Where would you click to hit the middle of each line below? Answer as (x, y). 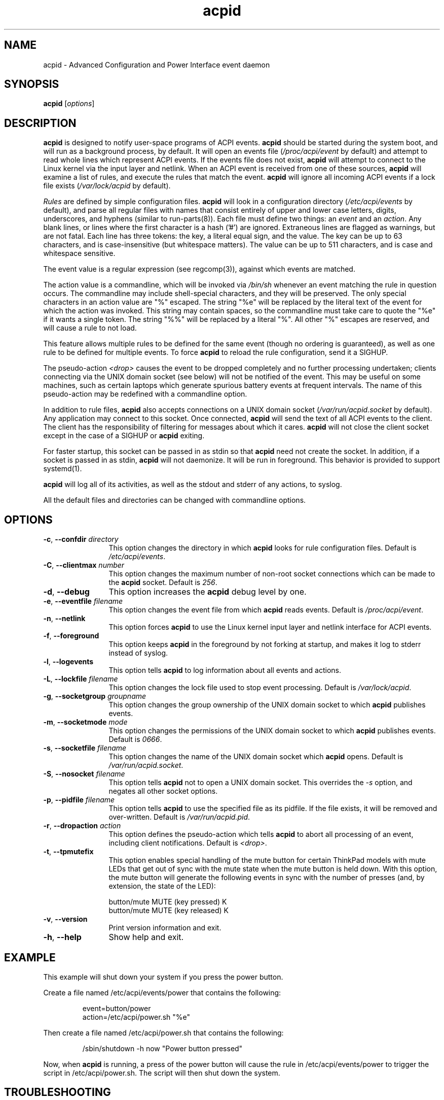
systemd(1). (63, 469)
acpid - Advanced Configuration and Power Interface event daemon (157, 64)
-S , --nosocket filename (84, 774)
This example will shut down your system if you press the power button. (163, 977)
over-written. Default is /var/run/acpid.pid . (179, 817)
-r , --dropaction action (82, 826)
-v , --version (65, 919)
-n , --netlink (64, 619)
